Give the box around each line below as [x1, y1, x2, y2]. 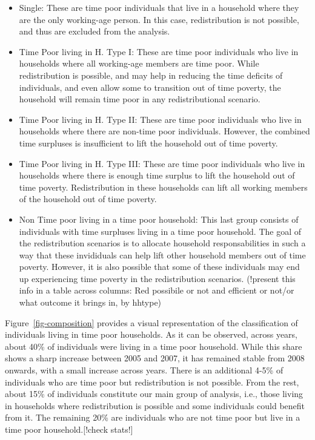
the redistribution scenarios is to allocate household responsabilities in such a [19, 237, 306, 249]
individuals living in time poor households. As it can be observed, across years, [5, 328, 298, 341]
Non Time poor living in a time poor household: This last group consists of [19, 212, 299, 225]
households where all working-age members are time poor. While [19, 57, 259, 70]
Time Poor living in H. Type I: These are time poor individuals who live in [19, 45, 299, 57]
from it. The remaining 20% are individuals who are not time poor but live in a [5, 411, 300, 424]
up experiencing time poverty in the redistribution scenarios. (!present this [19, 272, 296, 284]
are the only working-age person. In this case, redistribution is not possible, [19, 13, 299, 25]
